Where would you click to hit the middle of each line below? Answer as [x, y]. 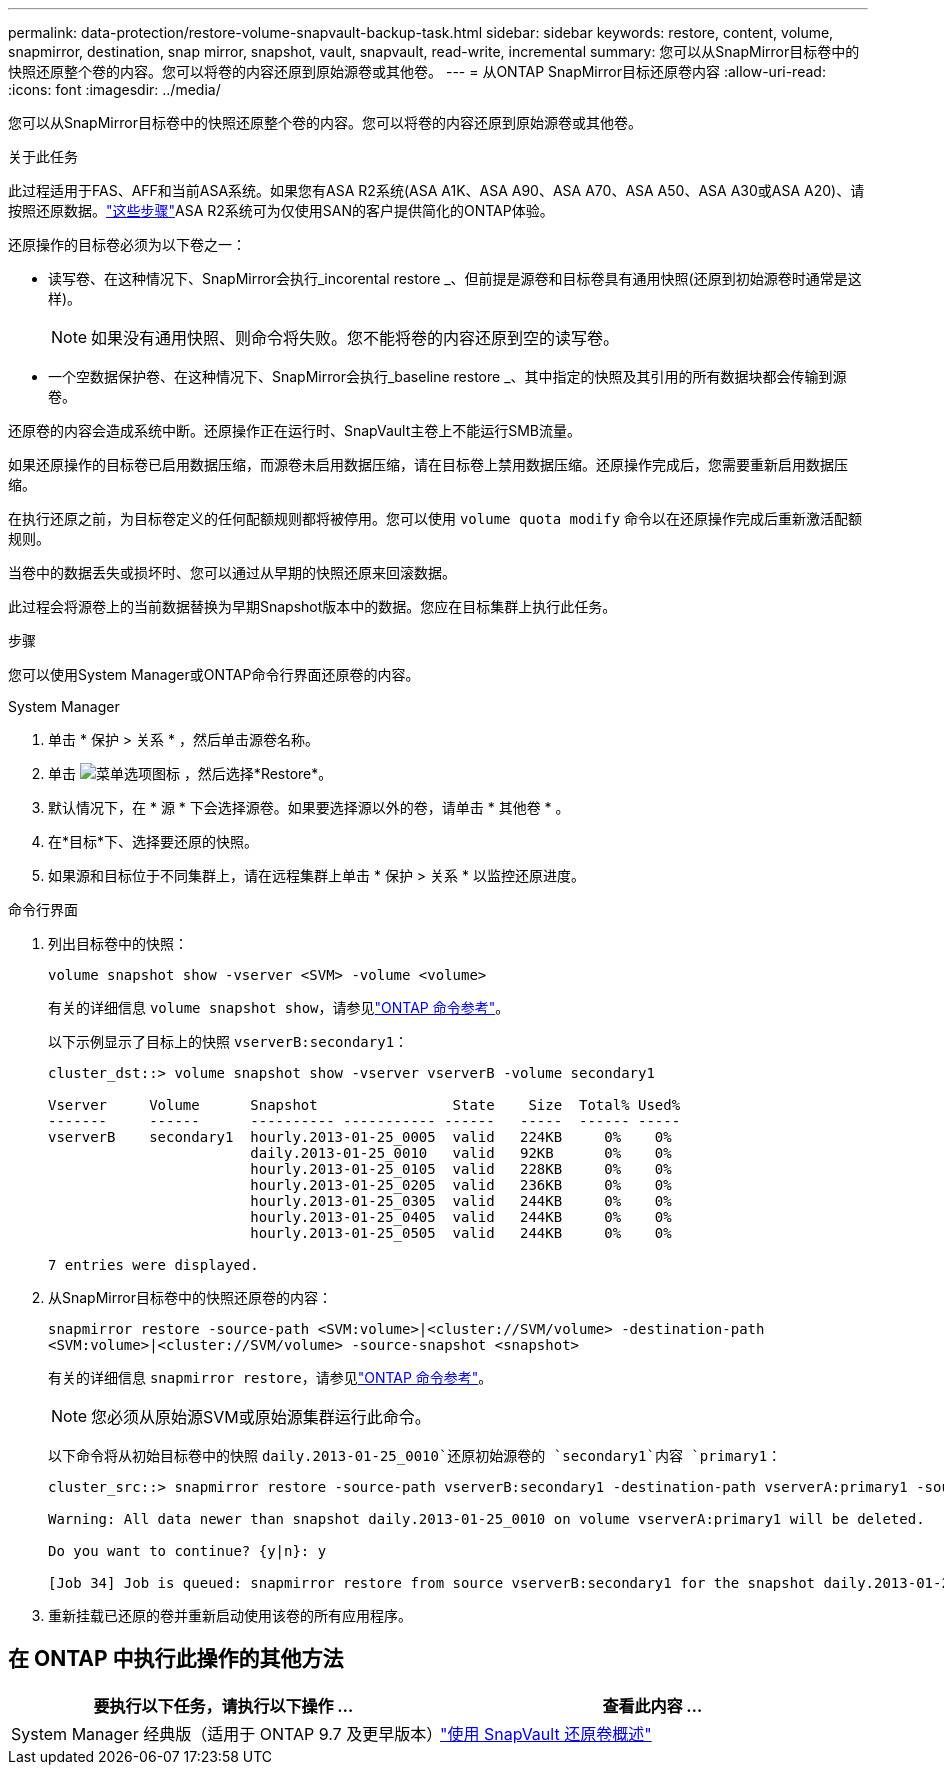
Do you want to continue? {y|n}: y [187, 1551]
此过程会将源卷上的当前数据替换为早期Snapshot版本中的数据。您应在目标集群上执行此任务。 [312, 606]
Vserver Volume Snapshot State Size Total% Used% [364, 1105]
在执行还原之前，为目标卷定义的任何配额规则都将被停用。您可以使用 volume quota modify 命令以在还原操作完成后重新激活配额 [435, 518]
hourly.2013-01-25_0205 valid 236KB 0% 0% [461, 1185]
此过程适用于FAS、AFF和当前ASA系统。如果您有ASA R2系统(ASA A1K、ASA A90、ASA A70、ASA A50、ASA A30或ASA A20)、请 [436, 190]
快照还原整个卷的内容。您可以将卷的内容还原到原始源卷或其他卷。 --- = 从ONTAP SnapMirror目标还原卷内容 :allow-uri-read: [417, 71]
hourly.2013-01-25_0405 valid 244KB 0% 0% [461, 1217]
